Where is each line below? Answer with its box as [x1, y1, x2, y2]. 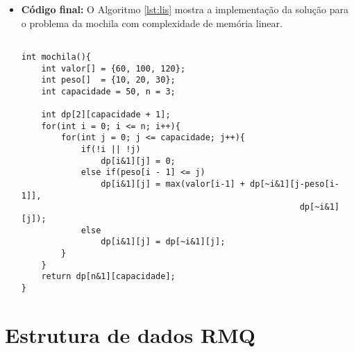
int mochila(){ [21, 51, 92, 62]
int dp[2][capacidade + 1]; [41, 110, 171, 120]
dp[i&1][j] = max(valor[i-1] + [101, 179, 245, 190]
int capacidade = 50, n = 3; [41, 86, 176, 97]
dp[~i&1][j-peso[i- [250, 179, 339, 190]
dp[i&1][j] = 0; [101, 156, 176, 166]
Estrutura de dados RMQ [5, 320, 255, 349]
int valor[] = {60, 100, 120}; [41, 63, 186, 74]
